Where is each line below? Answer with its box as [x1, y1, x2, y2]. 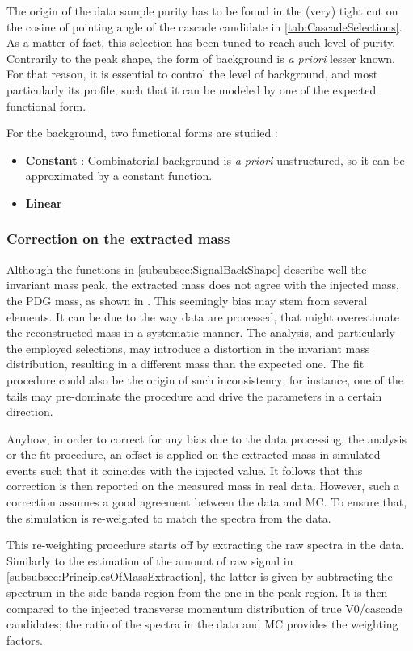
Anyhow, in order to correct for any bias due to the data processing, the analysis [6, 430, 407, 447]
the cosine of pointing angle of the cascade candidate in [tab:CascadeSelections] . [6, 18, 402, 35]
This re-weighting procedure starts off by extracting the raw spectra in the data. [6, 536, 405, 553]
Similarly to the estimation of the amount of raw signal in [6, 552, 293, 569]
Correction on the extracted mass [6, 229, 230, 249]
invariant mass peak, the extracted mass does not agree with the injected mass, [6, 276, 399, 293]
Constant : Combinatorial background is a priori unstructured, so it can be [25, 151, 405, 168]
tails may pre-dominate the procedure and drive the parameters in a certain [6, 387, 382, 404]
